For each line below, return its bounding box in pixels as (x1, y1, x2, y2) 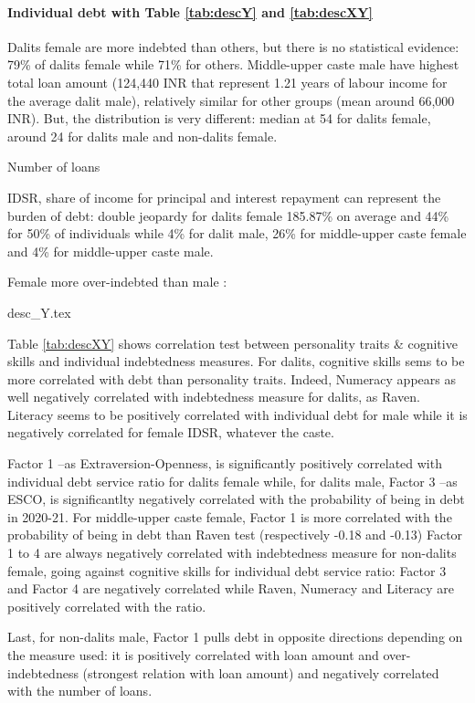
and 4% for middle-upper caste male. (7, 241, 214, 260)
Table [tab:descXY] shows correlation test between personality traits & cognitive (7, 333, 458, 352)
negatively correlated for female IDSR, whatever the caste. (7, 423, 334, 442)
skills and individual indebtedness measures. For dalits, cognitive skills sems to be (7, 351, 465, 371)
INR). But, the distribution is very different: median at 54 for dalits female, (7, 109, 431, 128)
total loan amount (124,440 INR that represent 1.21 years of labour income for (7, 72, 448, 91)
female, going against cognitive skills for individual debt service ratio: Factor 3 (7, 561, 447, 580)
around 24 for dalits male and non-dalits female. (7, 126, 278, 145)
